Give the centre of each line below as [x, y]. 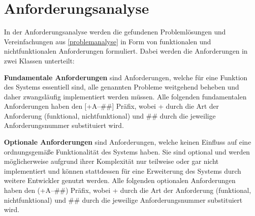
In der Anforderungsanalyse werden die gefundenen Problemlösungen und [115, 32]
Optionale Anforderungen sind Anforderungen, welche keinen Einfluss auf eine [127, 142]
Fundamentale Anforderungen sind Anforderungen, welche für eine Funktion [126, 77]
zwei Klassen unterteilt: [39, 60]
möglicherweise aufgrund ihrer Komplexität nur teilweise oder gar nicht [111, 161]
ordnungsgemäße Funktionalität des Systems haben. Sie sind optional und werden [127, 151]
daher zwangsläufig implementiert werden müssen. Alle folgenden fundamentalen [125, 96]
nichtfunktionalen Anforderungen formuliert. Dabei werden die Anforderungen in [126, 51]
